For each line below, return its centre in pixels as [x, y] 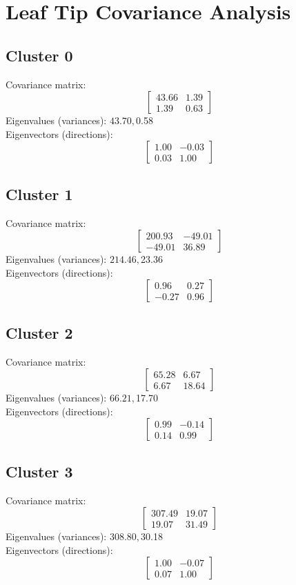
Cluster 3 [39, 471]
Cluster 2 [39, 332]
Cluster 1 [39, 194]
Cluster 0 [39, 55]
